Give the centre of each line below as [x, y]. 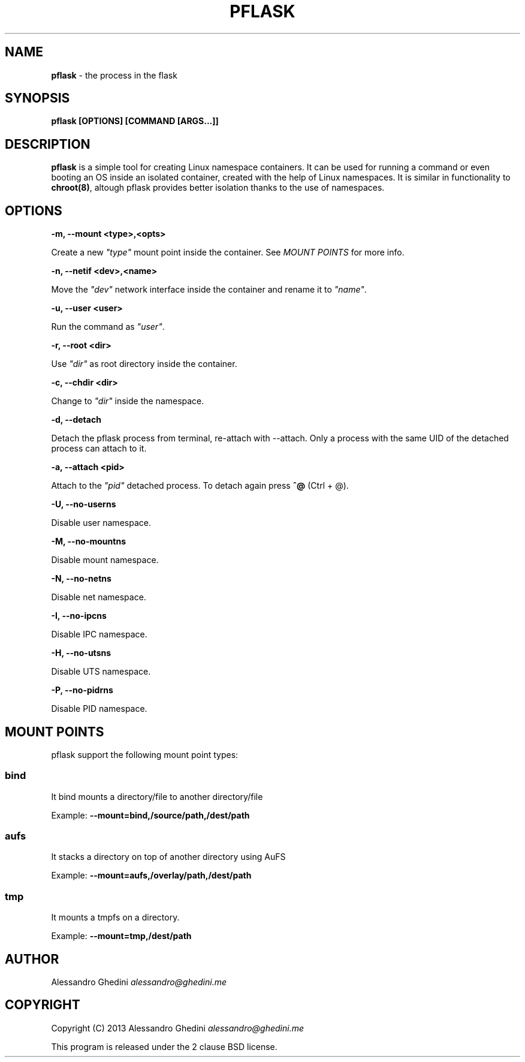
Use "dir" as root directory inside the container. [144, 364]
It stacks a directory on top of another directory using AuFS [168, 857]
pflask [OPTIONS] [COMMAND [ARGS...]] [135, 121]
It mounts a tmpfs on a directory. [115, 917]
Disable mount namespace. [105, 560]
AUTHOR [32, 959]
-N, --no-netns [81, 579]
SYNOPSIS [37, 98]
